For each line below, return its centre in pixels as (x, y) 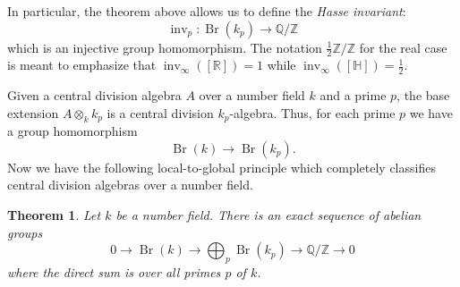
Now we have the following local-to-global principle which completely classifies (221, 167)
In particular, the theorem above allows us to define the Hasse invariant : (207, 11)
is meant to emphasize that (82, 65)
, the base (423, 95)
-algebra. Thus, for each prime (312, 112)
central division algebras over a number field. (130, 185)
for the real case (403, 47)
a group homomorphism (72, 131)
